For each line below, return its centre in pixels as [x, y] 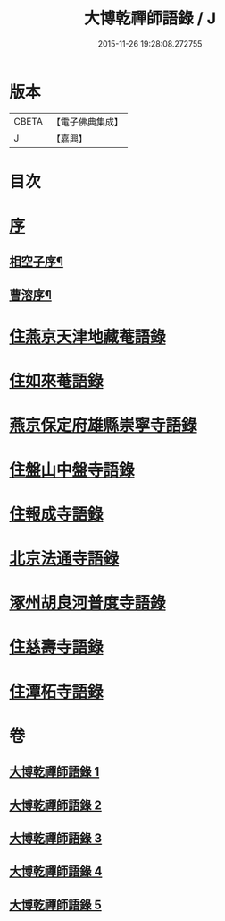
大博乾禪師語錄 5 [56, 904]
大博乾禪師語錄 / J [150, 18]
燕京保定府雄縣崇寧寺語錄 [104, 426]
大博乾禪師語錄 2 [56, 805]
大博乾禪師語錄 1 [54, 772]
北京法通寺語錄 [64, 559]
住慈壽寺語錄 [57, 647]
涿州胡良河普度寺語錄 [88, 603]
